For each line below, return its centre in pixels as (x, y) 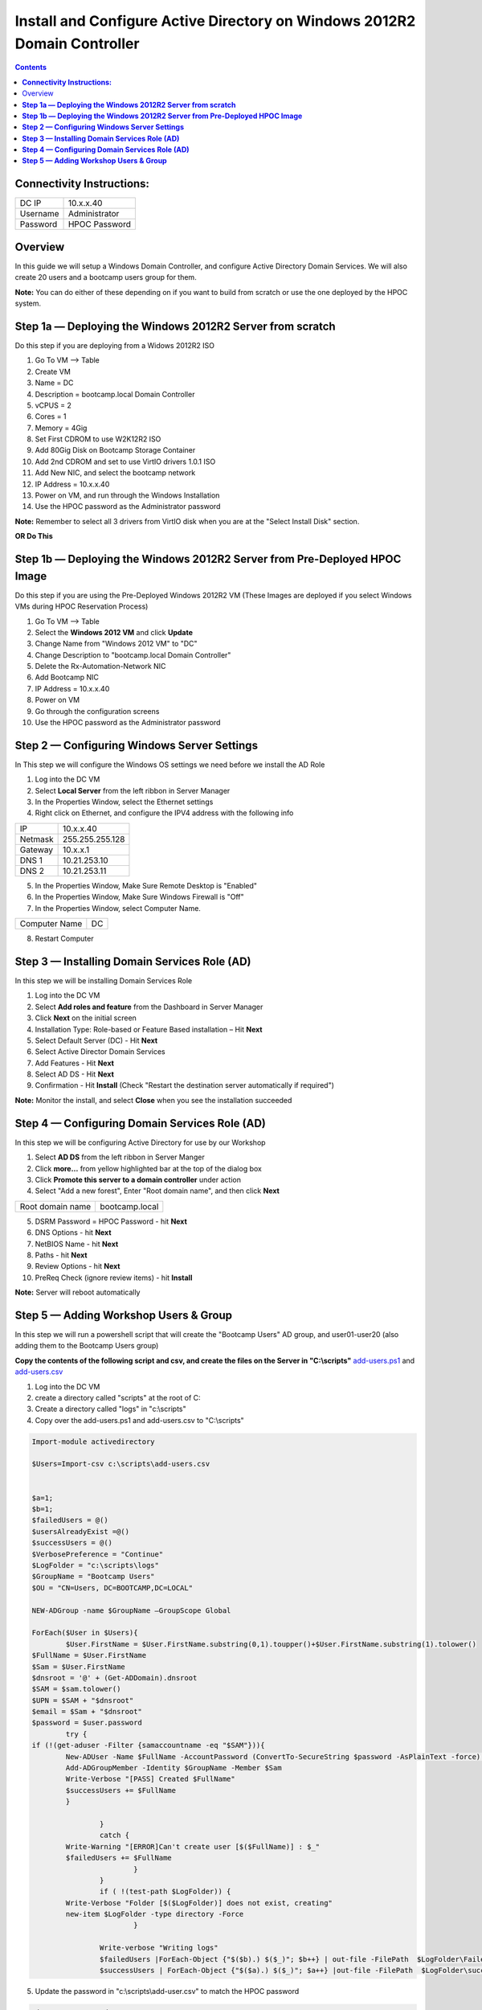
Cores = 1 (51, 416)
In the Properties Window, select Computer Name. (118, 908)
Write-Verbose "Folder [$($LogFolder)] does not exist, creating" (199, 1903)
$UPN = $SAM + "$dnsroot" (83, 1700)
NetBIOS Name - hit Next (77, 1244)
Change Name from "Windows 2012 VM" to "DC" (116, 644)
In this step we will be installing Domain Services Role (104, 980)
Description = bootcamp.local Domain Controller (115, 394)
